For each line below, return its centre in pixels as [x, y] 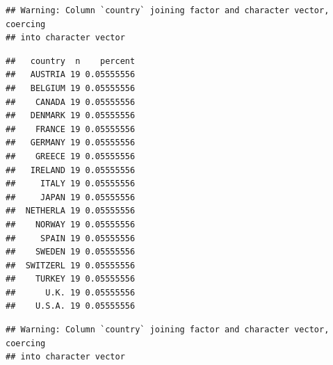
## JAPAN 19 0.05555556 [71, 197]
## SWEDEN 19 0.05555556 [71, 252]
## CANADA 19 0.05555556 [71, 102]
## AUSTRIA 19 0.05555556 [71, 75]
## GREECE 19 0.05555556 [71, 156]
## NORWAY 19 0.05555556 [71, 224]
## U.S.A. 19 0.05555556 [71, 306]
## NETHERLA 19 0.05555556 [71, 211]
